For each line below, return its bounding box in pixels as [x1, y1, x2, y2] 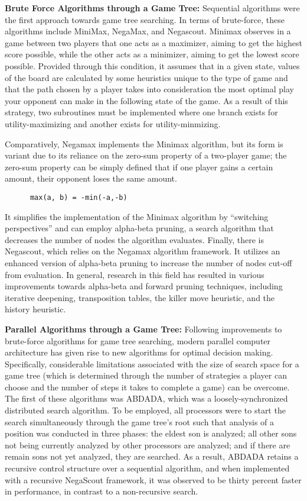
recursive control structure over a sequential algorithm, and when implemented [5, 462, 290, 474]
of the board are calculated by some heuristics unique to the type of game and [5, 71, 288, 83]
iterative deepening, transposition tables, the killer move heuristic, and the [5, 291, 275, 303]
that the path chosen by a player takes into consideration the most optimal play [5, 83, 294, 95]
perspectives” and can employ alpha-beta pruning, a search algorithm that [5, 222, 274, 234]
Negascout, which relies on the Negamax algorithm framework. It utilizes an [5, 245, 280, 257]
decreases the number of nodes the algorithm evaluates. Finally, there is [5, 233, 264, 245]
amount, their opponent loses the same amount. [5, 172, 177, 185]
